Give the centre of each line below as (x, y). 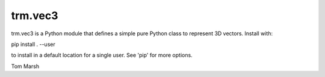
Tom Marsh (25, 66)
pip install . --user (33, 44)
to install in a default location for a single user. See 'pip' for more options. (102, 55)
